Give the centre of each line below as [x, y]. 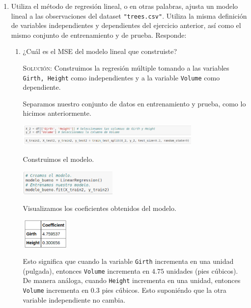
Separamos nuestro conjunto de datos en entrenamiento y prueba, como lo [134, 103]
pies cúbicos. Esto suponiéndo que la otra [164, 290]
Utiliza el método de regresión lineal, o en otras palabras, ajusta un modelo [125, 6]
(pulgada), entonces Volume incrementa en [86, 270]
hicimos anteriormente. [57, 113]
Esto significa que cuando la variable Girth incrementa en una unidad [128, 261]
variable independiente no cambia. [74, 299]
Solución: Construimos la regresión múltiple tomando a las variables [126, 68]
